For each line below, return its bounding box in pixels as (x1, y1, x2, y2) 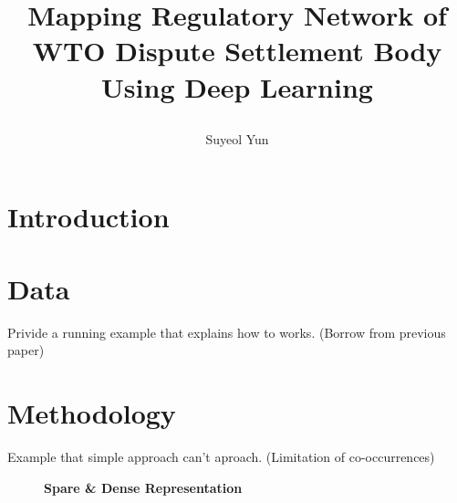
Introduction (7, 198, 170, 236)
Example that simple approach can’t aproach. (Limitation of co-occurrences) (7, 446, 435, 466)
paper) (7, 341, 45, 360)
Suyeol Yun (205, 129, 269, 148)
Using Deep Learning (101, 68, 373, 105)
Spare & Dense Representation (44, 477, 243, 497)
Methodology (7, 394, 176, 432)
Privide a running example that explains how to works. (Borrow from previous (7, 322, 446, 341)
